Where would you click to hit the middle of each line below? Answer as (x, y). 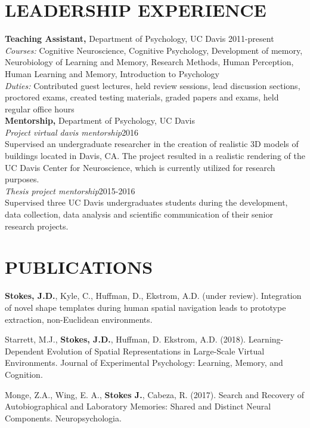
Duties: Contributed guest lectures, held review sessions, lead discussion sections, (153, 85)
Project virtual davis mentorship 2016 (72, 132)
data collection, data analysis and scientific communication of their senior (139, 214)
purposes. (22, 179)
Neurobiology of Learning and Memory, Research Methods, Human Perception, (149, 62)
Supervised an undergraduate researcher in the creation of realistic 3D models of (152, 144)
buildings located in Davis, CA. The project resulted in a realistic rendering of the (155, 156)
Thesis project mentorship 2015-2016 (70, 190)
